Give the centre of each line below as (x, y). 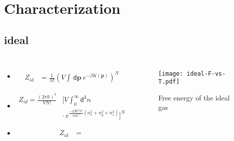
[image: (171, 73)
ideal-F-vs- (206, 73)
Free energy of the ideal (194, 97)
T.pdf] (169, 82)
